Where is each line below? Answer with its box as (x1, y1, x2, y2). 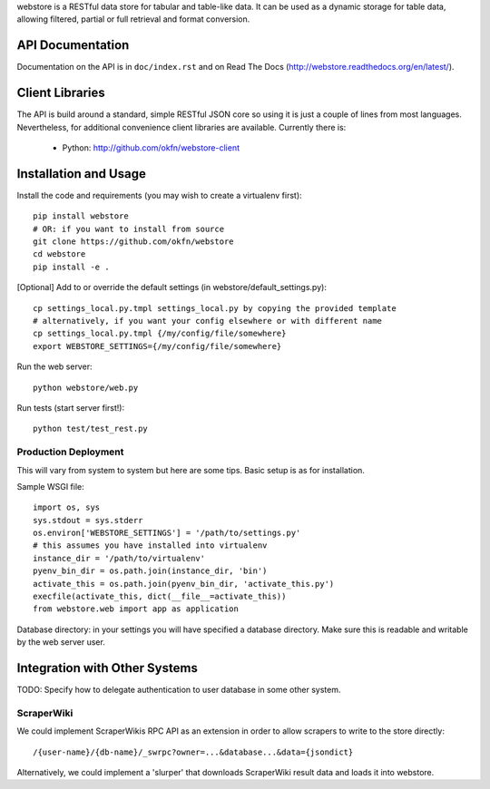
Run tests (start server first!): (16, 402, 125, 413)
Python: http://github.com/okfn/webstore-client (62, 141, 240, 153)
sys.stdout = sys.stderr (33, 515, 143, 525)
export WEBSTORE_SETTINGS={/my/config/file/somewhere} (33, 341, 282, 351)
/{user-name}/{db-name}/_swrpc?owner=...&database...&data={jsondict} (33, 746, 354, 757)
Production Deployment (16, 445, 124, 458)
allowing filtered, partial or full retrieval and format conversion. (16, 14, 250, 24)
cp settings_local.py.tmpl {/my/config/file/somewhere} (33, 328, 287, 339)
